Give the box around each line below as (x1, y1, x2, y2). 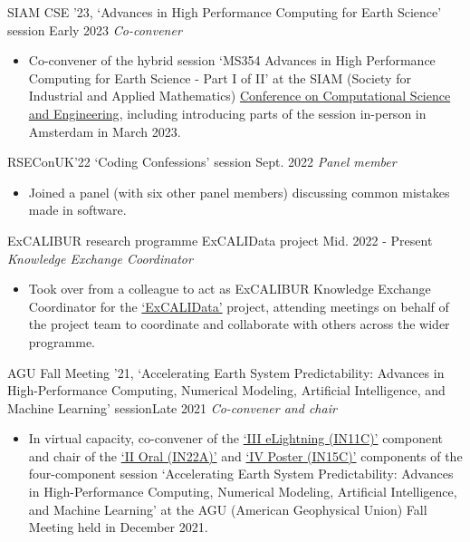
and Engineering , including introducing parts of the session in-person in (28, 103, 427, 122)
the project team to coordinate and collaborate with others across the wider (28, 315, 450, 334)
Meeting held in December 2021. (28, 518, 208, 537)
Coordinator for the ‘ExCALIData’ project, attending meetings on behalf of (28, 296, 449, 315)
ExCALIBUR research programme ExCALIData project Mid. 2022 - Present (7, 230, 433, 249)
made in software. (28, 200, 127, 219)
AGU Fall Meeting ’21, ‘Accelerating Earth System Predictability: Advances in (7, 363, 445, 382)
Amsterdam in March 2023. (28, 121, 181, 140)
